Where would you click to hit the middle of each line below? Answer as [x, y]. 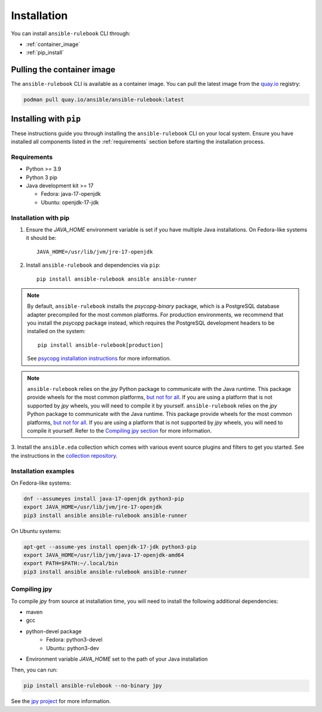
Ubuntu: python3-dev [73, 648]
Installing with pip [46, 118]
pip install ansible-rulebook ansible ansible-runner [117, 279]
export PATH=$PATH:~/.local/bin [71, 563]
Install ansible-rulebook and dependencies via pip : [93, 265]
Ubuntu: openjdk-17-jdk [70, 202]
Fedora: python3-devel [74, 640]
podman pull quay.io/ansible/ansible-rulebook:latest [104, 100]
